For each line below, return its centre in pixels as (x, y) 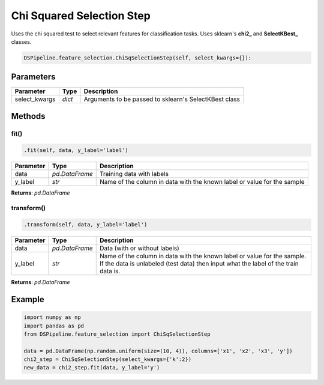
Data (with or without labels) (139, 248)
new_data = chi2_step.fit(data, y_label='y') (92, 368)
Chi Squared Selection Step (81, 16)
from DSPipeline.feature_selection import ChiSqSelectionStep (117, 334)
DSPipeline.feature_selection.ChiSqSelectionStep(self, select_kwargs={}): (138, 58)
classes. (21, 41)
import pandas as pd (54, 326)
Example (28, 299)
